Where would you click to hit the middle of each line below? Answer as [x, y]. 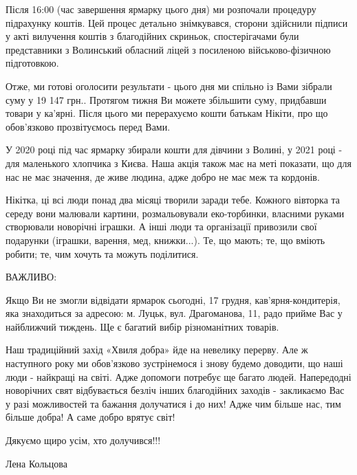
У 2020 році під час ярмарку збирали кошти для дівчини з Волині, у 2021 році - [174, 150]
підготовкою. [32, 63]
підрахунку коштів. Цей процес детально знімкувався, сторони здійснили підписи [177, 22]
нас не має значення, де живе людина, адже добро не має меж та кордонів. [163, 176]
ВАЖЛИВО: [31, 277]
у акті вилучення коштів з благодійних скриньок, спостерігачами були [152, 36]
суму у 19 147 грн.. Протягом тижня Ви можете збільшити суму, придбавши [166, 99]
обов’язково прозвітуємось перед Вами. [88, 126]
